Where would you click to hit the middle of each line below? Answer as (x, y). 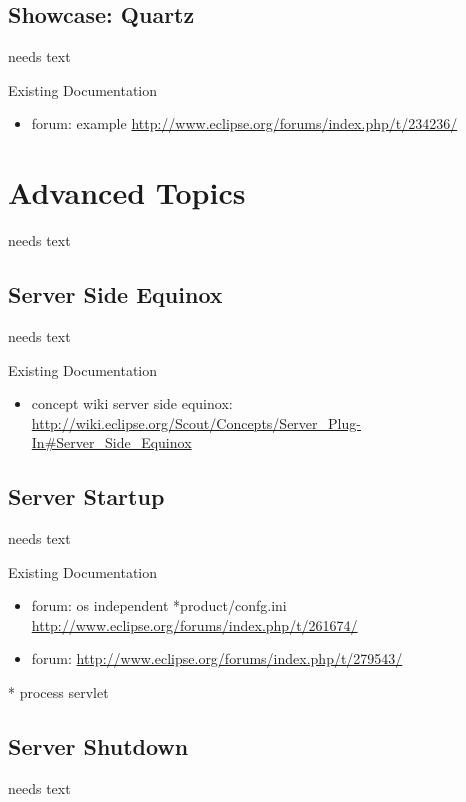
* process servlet (58, 692)
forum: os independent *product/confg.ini (159, 605)
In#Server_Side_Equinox (111, 442)
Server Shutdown (98, 746)
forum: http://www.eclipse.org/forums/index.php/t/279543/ (217, 658)
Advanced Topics (127, 192)
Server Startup (86, 496)
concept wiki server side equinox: (132, 403)
